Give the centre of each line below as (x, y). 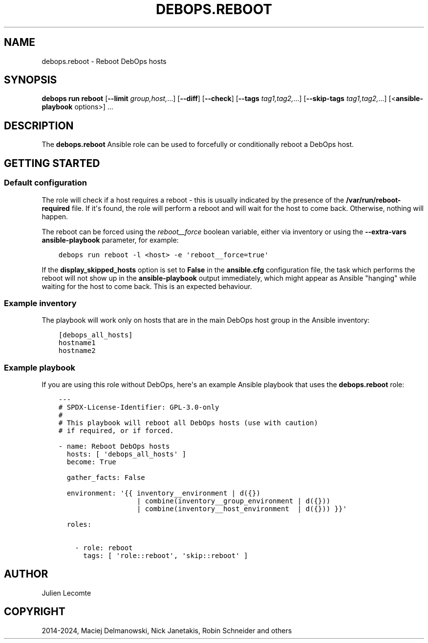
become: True (91, 462)
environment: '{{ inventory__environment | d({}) (163, 493)
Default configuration (45, 183)
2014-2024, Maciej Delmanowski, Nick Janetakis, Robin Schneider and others (167, 630)
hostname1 (77, 343)
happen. (55, 216)
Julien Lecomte (66, 593)
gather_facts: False (106, 477)
